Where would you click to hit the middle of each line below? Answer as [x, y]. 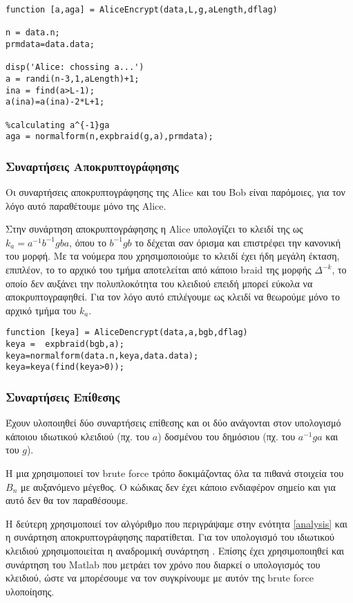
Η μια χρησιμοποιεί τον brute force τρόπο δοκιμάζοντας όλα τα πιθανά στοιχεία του [175, 473]
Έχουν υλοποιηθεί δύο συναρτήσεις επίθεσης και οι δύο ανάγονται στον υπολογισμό [173, 423]
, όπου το [88, 242]
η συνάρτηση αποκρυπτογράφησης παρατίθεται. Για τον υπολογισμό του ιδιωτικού [170, 537]
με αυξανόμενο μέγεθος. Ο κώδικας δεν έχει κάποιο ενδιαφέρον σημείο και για [178, 486]
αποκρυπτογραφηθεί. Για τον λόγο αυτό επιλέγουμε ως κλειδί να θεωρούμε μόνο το [173, 297]
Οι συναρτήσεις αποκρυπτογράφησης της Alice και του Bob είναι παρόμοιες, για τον [175, 192]
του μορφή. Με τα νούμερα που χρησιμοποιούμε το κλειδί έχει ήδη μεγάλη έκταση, [173, 256]
